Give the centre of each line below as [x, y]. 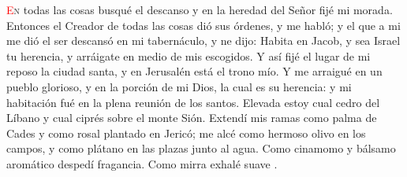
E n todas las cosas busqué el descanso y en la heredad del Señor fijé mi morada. [200, 9]
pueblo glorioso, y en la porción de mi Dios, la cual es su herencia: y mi [179, 86]
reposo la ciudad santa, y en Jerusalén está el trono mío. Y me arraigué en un [194, 71]
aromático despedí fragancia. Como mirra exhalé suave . [142, 163]
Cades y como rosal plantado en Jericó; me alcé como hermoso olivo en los [186, 133]
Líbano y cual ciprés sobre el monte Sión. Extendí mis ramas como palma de [192, 118]
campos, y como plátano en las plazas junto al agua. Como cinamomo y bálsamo [201, 148]
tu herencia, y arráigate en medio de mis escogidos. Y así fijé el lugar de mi [189, 55]
